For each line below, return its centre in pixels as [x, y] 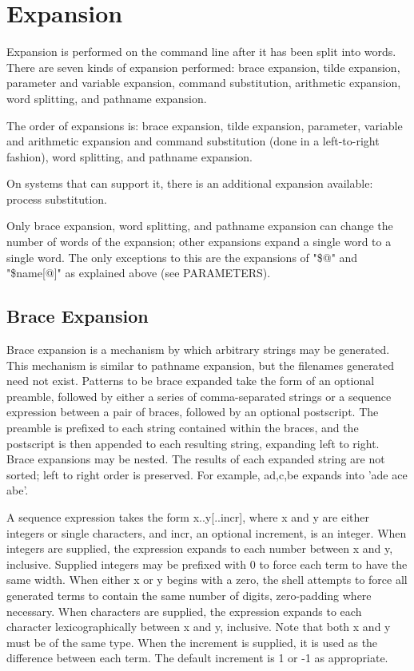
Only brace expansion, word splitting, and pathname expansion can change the [200, 226]
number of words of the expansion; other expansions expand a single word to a [199, 242]
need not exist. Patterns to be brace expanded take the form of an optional [191, 381]
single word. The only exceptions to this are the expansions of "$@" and [182, 257]
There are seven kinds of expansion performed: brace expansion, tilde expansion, [203, 67]
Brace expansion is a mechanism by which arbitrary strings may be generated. [198, 349]
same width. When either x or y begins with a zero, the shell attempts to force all [207, 580]
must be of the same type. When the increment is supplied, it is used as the [192, 642]
